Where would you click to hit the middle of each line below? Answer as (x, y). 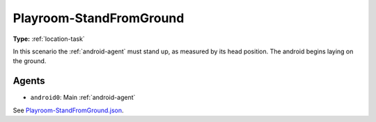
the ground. (30, 61)
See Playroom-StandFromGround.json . (69, 110)
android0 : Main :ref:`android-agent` (83, 98)
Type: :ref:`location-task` (49, 39)
